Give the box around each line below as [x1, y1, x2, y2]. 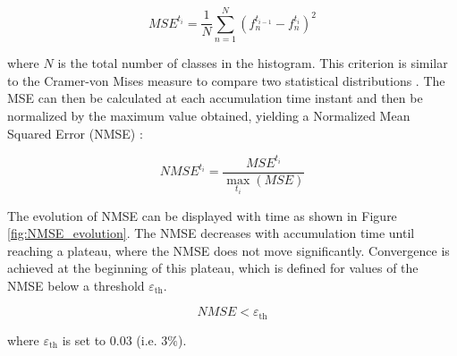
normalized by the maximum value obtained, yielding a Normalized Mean [7, 106, 410, 124]
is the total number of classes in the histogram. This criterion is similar [57, 54, 448, 72]
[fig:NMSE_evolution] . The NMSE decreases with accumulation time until [7, 224, 415, 242]
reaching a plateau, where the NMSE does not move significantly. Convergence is [7, 241, 450, 259]
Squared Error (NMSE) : [7, 123, 143, 142]
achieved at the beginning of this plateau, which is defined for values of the [7, 259, 419, 277]
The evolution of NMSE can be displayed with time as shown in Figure [7, 206, 397, 225]
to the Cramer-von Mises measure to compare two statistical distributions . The [7, 71, 445, 89]
